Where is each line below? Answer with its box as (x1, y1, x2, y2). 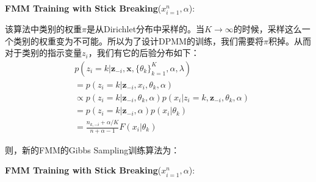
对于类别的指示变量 (5, 46, 82, 59)
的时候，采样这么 (233, 23, 302, 35)
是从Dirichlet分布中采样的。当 (86, 23, 205, 35)
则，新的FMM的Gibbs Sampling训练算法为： (5, 143, 180, 156)
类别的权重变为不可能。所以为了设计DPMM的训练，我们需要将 (13, 34, 264, 47)
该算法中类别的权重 (5, 23, 82, 35)
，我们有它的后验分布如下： (88, 46, 199, 59)
